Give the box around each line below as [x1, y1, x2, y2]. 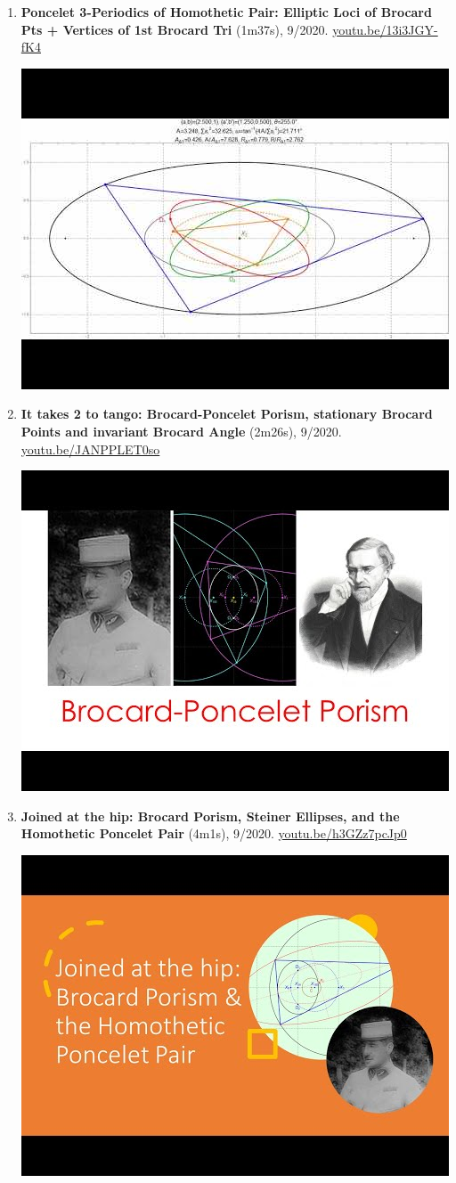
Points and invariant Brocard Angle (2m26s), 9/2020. [20, 421, 342, 440]
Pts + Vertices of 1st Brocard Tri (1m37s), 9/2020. [20, 20, 329, 38]
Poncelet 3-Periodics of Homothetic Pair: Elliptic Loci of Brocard [20, 3, 432, 20]
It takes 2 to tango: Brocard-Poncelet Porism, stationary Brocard [20, 404, 433, 423]
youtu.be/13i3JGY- [332, 20, 438, 38]
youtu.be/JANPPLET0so [20, 439, 160, 458]
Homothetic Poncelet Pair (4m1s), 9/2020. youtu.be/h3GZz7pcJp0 [20, 824, 407, 843]
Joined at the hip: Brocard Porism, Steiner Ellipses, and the [20, 806, 400, 825]
